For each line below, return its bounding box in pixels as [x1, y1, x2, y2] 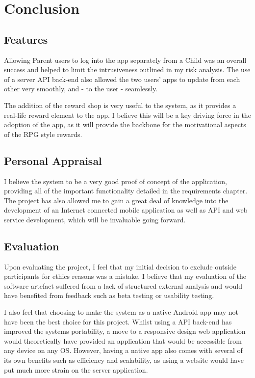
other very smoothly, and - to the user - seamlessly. [4, 83, 158, 94]
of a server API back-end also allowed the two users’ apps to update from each [4, 74, 240, 84]
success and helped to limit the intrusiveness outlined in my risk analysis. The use [4, 64, 251, 75]
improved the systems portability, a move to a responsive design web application [4, 326, 246, 336]
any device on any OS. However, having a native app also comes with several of [4, 345, 243, 355]
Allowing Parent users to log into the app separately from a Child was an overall [4, 54, 247, 65]
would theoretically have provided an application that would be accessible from [4, 335, 242, 346]
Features [4, 31, 48, 47]
